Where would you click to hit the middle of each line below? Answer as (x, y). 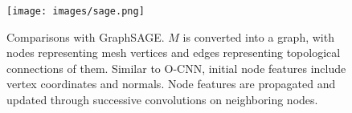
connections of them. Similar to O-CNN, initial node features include (176, 68)
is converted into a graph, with (258, 36)
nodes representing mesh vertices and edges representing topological (174, 52)
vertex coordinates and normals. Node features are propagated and (171, 84)
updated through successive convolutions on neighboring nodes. (162, 100)
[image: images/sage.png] (76, 11)
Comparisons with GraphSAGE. (86, 36)
